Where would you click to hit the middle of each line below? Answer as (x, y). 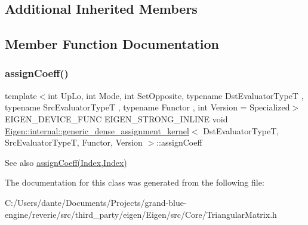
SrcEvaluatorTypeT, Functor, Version (74, 142)
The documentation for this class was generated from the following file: (135, 182)
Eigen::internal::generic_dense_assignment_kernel (97, 130)
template (21, 95)
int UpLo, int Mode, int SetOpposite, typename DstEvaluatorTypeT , (176, 95)
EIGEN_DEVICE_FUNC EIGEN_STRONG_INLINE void (116, 118)
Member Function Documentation (112, 44)
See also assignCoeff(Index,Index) (66, 162)
